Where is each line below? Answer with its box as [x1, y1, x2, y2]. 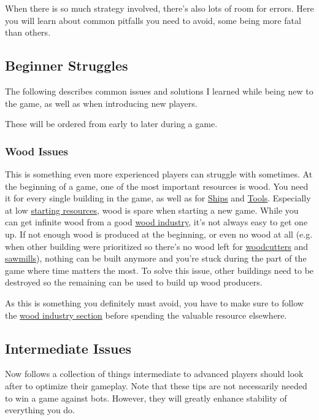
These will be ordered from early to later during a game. [5, 117, 218, 130]
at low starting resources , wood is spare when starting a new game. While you [5, 203, 299, 216]
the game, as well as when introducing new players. [5, 96, 198, 109]
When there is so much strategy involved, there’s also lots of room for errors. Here [5, 2, 314, 14]
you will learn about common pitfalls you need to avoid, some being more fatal [5, 14, 301, 26]
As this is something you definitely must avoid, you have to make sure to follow [5, 296, 304, 309]
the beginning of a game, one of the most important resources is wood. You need [5, 179, 309, 192]
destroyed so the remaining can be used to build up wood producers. [5, 276, 263, 289]
